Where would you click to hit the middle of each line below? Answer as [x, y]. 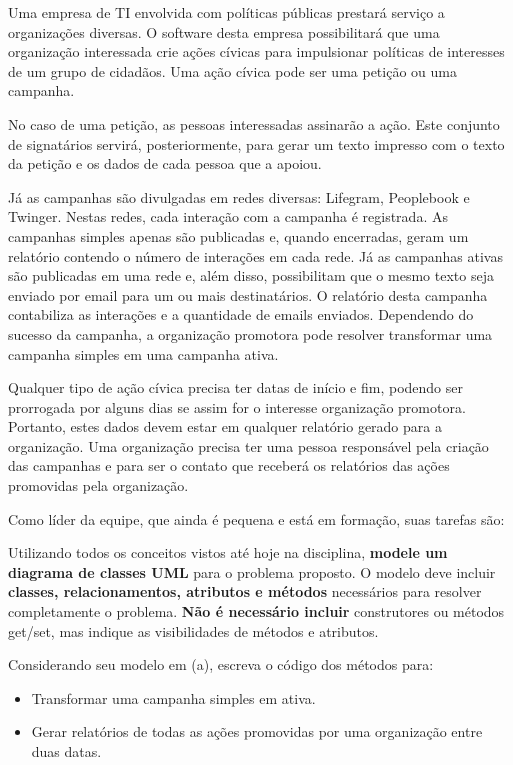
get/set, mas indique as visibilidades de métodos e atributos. [193, 630]
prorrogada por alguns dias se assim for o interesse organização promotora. [237, 406]
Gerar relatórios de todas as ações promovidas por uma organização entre [257, 731]
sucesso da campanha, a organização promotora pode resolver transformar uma [250, 333]
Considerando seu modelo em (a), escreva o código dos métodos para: [221, 664]
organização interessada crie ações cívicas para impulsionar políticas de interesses [256, 51]
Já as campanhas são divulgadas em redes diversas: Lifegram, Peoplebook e [239, 196]
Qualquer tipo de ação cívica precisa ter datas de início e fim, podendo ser [235, 387]
